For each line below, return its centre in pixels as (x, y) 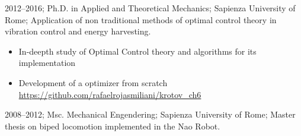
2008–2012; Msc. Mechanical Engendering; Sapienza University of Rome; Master (150, 114)
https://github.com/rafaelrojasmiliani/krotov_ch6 (110, 94)
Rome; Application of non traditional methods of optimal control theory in (141, 19)
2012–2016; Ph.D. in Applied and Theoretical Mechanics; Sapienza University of (150, 8)
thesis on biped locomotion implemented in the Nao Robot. (113, 126)
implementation (47, 63)
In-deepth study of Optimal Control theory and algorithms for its (137, 51)
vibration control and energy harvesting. (78, 31)
